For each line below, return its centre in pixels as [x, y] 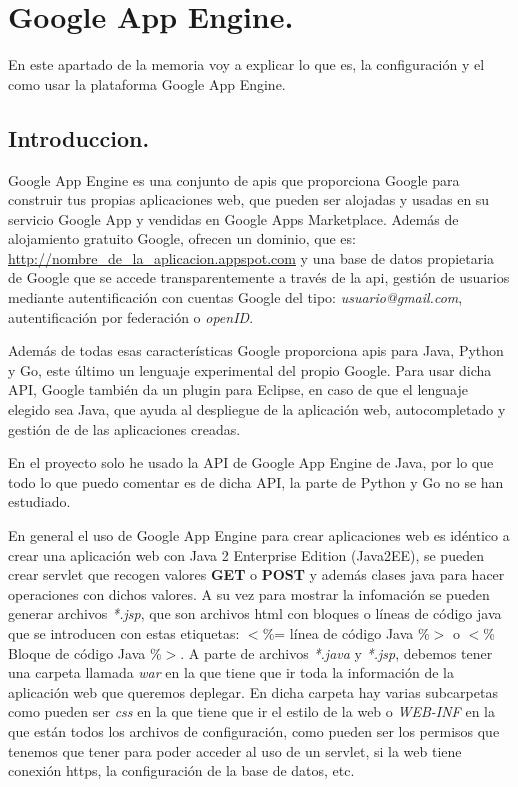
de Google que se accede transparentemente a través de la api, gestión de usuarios [259, 277]
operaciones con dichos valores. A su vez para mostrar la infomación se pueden [249, 593]
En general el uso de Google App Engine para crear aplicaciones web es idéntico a [259, 535]
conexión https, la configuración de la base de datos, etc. [181, 770]
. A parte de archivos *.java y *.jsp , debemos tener [336, 652]
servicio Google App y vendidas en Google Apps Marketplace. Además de [233, 218]
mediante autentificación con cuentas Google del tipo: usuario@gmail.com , [235, 297]
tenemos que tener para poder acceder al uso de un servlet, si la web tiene [235, 750]
